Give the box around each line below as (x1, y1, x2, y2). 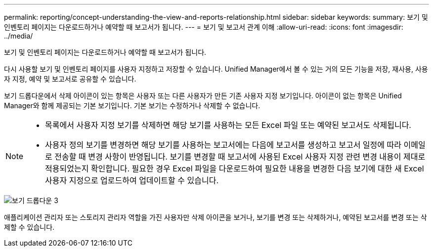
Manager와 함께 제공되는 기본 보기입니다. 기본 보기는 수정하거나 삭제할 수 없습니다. (4, 101, 260, 110)
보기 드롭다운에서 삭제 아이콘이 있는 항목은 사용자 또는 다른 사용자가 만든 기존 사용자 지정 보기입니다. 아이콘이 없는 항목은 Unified (4, 91, 402, 100)
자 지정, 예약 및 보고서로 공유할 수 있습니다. (4, 75, 136, 83)
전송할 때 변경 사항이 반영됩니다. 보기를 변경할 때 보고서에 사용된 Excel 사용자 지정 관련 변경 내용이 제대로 (54, 152, 426, 162)
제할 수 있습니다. (4, 223, 55, 231)
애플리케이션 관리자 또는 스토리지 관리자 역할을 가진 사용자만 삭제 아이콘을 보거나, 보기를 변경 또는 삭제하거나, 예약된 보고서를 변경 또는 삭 (4, 213, 427, 221)
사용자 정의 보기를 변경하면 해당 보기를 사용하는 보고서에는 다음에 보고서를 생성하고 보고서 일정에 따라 (45, 140, 401, 150)
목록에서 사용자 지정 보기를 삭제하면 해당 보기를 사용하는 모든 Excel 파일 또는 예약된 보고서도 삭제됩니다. (45, 120, 411, 130)
